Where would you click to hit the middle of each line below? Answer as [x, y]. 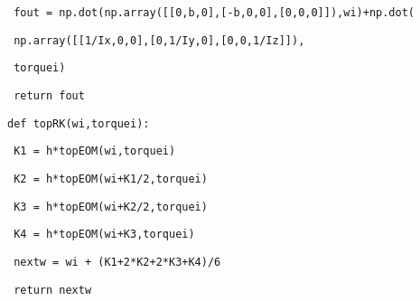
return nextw [53, 290]
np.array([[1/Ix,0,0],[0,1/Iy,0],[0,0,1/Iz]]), [159, 40]
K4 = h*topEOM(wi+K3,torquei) [104, 235]
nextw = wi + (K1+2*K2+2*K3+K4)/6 [117, 262]
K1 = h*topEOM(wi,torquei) [95, 151]
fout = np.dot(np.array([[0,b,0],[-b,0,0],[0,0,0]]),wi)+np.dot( [215, 13]
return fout [49, 95]
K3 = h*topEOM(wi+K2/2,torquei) [111, 207]
